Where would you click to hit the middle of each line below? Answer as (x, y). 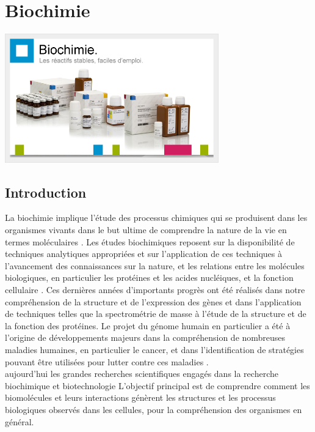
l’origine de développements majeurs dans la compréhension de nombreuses (145, 337)
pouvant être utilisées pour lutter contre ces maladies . (107, 361)
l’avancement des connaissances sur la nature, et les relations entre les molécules (155, 265)
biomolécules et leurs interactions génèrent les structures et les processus (140, 397)
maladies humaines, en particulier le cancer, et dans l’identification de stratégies (154, 349)
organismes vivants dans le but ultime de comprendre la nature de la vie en (146, 230)
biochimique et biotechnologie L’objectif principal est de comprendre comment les (157, 385)
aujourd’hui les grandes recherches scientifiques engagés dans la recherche (142, 374)
